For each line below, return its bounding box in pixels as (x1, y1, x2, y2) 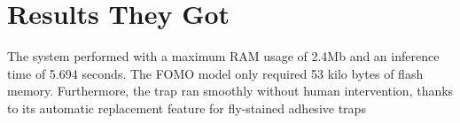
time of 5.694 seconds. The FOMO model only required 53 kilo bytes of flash (7, 64, 424, 82)
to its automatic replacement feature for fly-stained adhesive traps (7, 98, 366, 117)
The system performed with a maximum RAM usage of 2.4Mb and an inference (7, 47, 440, 65)
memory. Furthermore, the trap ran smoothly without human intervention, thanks (7, 81, 454, 100)
